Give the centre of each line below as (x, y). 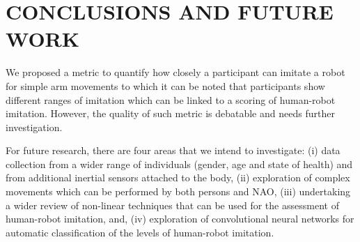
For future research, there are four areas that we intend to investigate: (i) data (173, 150)
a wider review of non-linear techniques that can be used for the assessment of (172, 205)
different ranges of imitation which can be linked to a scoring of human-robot (171, 99)
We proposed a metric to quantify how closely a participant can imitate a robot (175, 72)
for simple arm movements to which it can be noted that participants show (165, 85)
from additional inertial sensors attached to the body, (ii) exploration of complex (178, 177)
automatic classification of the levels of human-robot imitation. (140, 232)
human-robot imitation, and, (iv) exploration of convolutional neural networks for (180, 219)
